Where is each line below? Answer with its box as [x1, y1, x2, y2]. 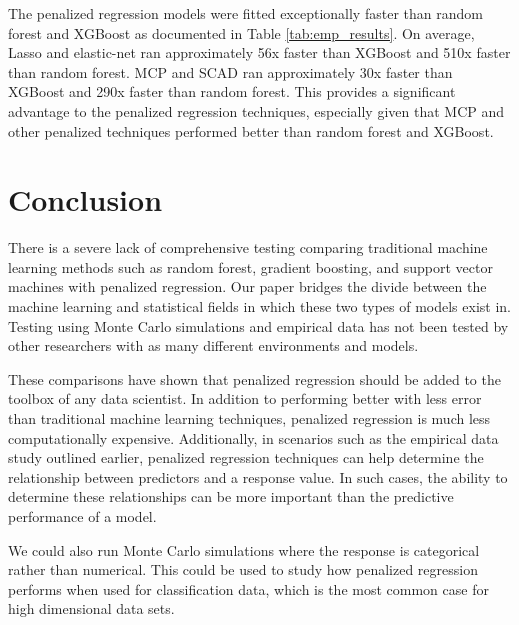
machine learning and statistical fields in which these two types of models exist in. [8, 296, 511, 317]
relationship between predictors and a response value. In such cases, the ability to [8, 466, 508, 487]
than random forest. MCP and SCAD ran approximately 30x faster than [8, 61, 453, 82]
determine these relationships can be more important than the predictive [8, 486, 454, 507]
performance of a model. [8, 506, 157, 526]
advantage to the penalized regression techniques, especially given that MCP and [8, 100, 505, 121]
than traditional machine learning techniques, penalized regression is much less [8, 408, 491, 429]
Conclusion [8, 179, 163, 220]
